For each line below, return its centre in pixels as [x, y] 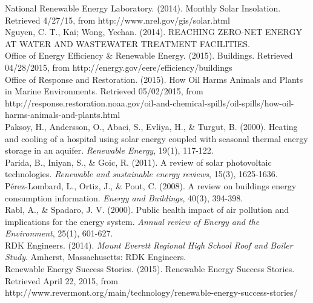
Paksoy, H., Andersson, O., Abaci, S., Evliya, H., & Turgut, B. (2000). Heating [151, 126]
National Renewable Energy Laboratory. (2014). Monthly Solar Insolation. [143, 8]
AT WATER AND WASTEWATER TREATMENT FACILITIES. [127, 43]
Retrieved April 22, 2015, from [61, 280]
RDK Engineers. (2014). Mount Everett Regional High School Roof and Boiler [149, 245]
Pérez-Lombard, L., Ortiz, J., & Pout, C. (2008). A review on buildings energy [151, 185]
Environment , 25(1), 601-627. [59, 233]
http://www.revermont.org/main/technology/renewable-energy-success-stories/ [151, 292]
